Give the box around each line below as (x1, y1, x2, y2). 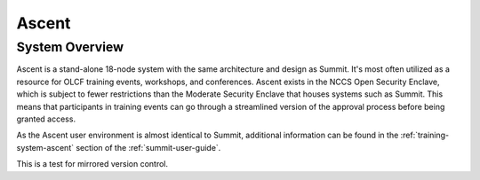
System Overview (16, 39, 124, 55)
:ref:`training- (400, 129, 450, 141)
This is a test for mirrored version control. (16, 159, 169, 169)
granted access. (16, 113, 76, 124)
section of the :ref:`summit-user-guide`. (76, 142, 221, 153)
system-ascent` (16, 142, 75, 153)
